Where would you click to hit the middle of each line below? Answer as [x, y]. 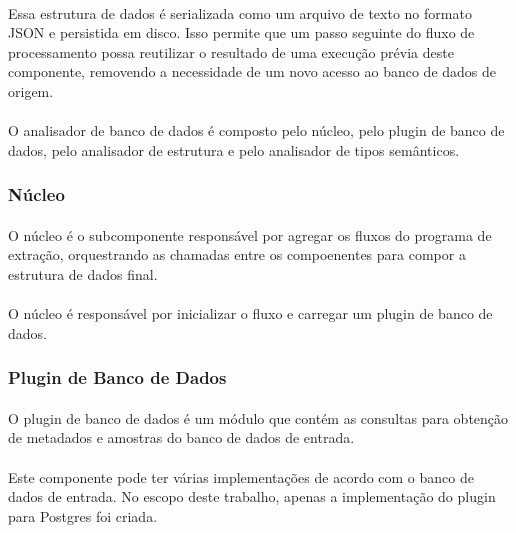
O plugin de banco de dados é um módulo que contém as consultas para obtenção [258, 417]
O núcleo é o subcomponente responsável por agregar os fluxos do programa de [250, 234]
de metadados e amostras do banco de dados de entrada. [181, 437]
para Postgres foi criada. [83, 515]
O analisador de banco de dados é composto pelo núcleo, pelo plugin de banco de [256, 130]
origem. [31, 90]
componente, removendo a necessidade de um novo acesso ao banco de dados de [252, 71]
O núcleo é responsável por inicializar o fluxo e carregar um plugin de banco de [250, 313]
